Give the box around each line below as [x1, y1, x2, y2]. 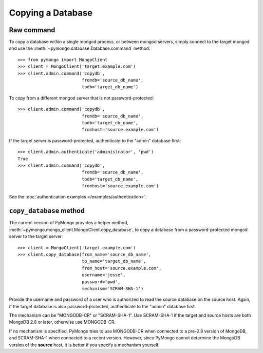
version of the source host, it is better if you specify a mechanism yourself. [9, 342, 160, 348]
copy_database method [9, 207, 85, 215]
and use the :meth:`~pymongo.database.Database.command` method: [9, 45, 150, 51]
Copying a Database [9, 7, 93, 18]
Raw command [9, 26, 56, 34]
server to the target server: [9, 234, 63, 239]
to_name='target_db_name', [81, 258, 146, 264]
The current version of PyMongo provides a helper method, [9, 220, 129, 226]
